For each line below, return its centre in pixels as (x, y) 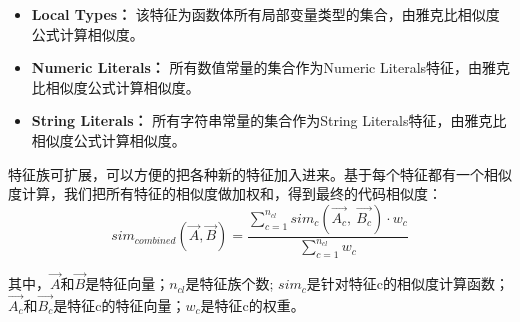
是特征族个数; (229, 283)
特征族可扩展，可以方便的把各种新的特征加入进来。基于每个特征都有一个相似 (260, 173)
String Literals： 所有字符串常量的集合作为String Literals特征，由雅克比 (269, 120)
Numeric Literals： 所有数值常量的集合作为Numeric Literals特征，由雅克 (271, 67)
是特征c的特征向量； (119, 304)
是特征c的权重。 (252, 304)
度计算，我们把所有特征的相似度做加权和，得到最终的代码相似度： (225, 193)
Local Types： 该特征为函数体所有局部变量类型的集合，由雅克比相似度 (265, 14)
